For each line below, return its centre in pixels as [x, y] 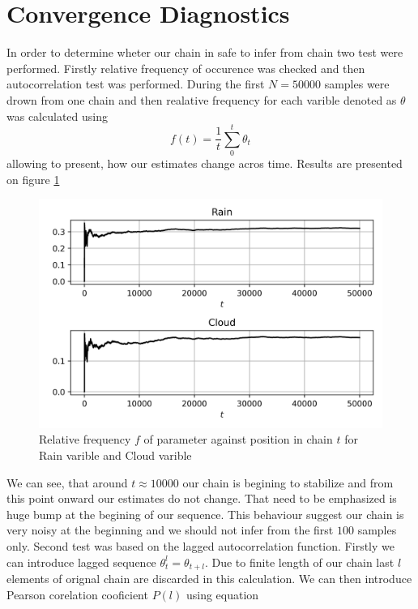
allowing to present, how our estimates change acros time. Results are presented [205, 163]
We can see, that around [67, 482]
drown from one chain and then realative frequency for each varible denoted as [202, 99]
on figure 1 [33, 179]
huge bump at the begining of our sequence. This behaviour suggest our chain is [205, 514]
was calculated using [57, 116]
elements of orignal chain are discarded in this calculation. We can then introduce [209, 578]
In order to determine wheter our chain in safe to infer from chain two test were [205, 52]
